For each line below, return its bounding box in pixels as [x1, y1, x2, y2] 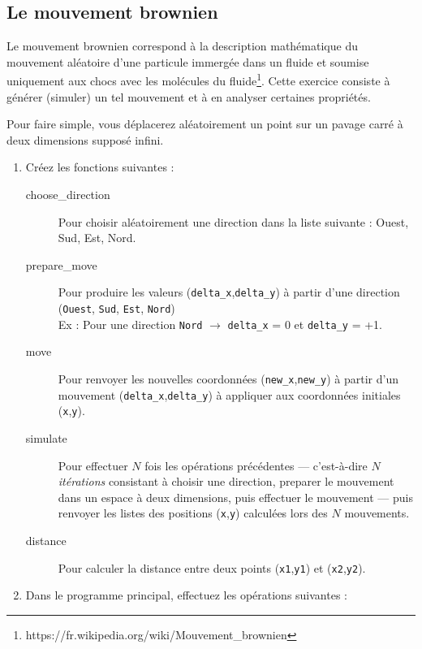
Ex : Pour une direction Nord [58, 315, 203, 332]
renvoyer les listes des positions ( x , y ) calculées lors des [58, 504, 328, 521]
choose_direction [25, 186, 110, 203]
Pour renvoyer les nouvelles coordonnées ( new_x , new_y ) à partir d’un [58, 370, 398, 387]
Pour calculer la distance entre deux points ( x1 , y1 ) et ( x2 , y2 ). [58, 559, 366, 576]
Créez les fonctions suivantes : [25, 158, 174, 175]
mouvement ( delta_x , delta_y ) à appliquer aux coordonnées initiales [58, 386, 401, 403]
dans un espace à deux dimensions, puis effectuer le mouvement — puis [58, 488, 413, 505]
